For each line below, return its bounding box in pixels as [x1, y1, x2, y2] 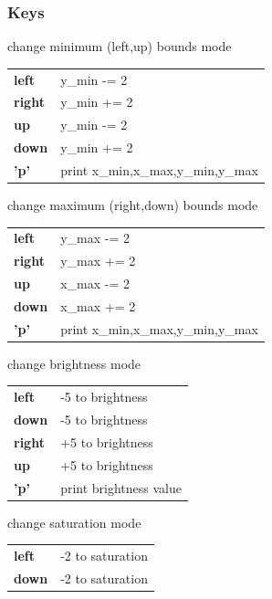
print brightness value [60, 478, 183, 497]
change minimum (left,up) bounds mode [7, 37, 232, 56]
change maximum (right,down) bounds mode [7, 195, 258, 215]
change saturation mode [7, 512, 141, 531]
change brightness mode [7, 353, 141, 373]
